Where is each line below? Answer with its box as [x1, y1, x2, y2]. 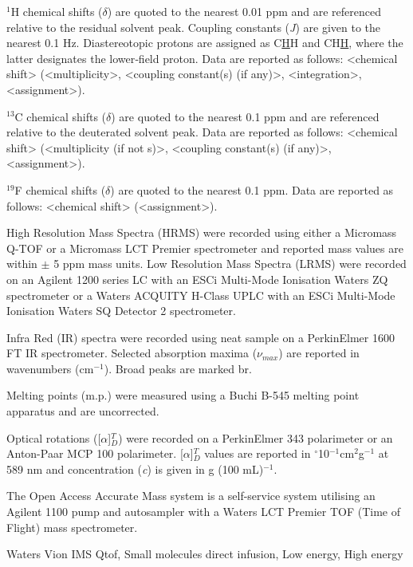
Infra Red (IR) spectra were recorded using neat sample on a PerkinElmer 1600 [6, 329, 395, 345]
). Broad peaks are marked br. [104, 360, 252, 376]
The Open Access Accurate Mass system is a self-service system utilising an [6, 487, 376, 504]
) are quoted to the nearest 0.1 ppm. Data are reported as [110, 181, 394, 198]
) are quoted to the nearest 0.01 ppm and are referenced [107, 3, 382, 19]
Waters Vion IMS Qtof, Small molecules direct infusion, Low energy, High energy [6, 545, 403, 562]
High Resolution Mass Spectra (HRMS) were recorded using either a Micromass [6, 224, 397, 241]
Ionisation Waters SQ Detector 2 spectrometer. [6, 302, 236, 319]
